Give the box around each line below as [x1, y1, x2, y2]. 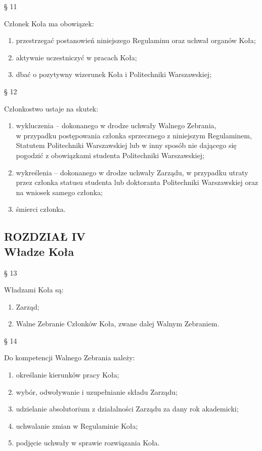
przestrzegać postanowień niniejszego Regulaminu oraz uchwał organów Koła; [16, 35, 256, 46]
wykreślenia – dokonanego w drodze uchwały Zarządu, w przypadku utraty [16, 167, 248, 177]
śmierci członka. [16, 204, 66, 214]
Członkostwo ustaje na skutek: [4, 103, 99, 114]
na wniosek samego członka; [16, 186, 103, 197]
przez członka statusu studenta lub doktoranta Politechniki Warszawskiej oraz [16, 177, 258, 187]
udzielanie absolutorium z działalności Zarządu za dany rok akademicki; [16, 403, 239, 414]
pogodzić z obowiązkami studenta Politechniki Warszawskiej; [16, 149, 205, 160]
